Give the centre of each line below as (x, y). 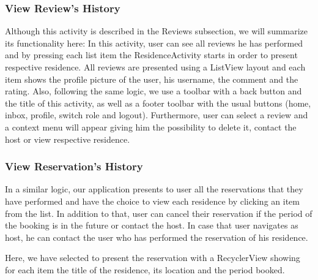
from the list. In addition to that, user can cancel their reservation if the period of (159, 213)
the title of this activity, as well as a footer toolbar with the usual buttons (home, (158, 103)
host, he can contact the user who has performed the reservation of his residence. (157, 237)
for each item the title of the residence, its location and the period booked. (145, 269)
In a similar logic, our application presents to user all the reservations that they (154, 189)
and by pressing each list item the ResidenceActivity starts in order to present (151, 55)
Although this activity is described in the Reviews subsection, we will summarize (157, 31)
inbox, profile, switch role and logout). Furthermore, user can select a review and (157, 115)
